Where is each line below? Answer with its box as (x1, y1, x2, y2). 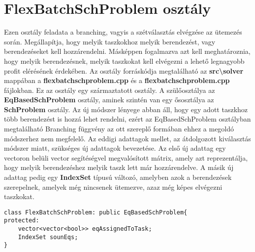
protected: (4, 217, 39, 224)
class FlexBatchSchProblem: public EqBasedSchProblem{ (4, 209, 188, 216)
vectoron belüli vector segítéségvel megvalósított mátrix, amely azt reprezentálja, (4, 152, 248, 163)
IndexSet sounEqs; (18, 233, 78, 241)
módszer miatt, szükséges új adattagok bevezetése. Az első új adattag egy (4, 143, 226, 153)
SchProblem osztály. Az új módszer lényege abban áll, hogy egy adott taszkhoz (4, 104, 248, 114)
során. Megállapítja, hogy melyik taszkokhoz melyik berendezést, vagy (4, 36, 216, 46)
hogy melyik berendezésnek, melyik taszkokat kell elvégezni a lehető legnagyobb (4, 55, 245, 66)
